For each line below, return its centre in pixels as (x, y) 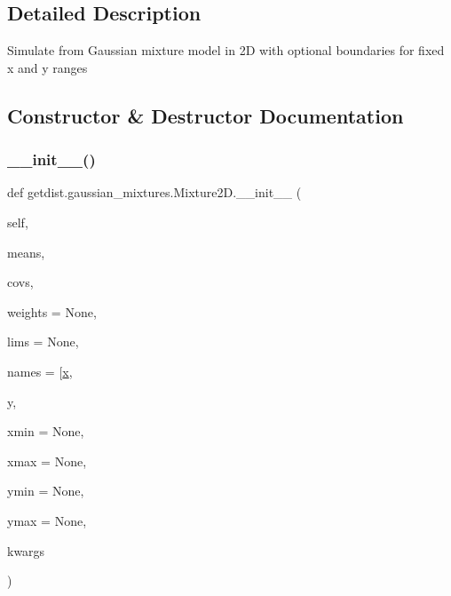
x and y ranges (47, 67)
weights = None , (52, 311)
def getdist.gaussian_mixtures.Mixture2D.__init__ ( (154, 192)
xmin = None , (46, 431)
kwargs (26, 550)
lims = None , (43, 342)
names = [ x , (40, 371)
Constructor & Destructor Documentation (206, 115)
